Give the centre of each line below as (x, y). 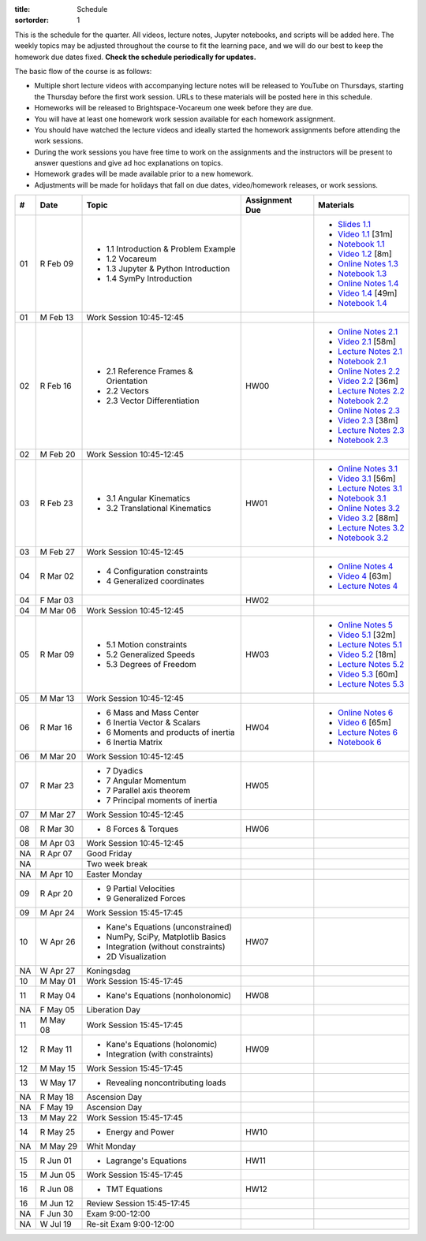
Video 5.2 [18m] (367, 654)
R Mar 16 (56, 728)
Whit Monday (111, 1146)
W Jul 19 (56, 1224)
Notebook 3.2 (363, 538)
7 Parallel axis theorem (148, 791)
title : (22, 9)
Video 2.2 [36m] (368, 381)
